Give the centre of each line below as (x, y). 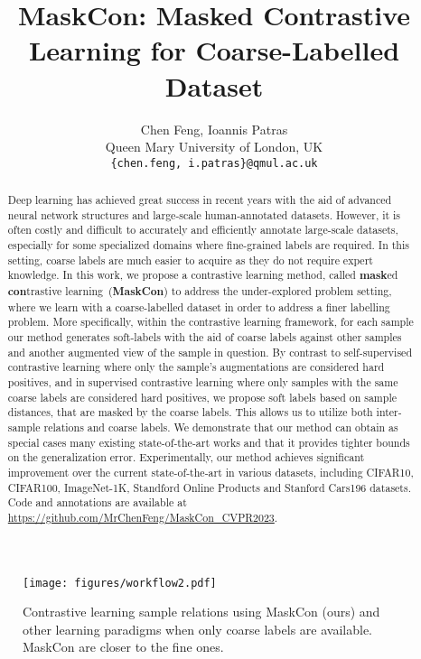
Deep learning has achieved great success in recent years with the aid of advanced (200, 200)
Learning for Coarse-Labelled (214, 50)
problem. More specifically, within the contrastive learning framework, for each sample (210, 322)
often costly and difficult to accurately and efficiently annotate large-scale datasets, (203, 230)
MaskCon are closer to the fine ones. (123, 647)
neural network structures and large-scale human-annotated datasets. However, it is (204, 214)
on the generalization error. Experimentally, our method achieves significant (186, 457)
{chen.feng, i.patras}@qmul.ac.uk (214, 163)
